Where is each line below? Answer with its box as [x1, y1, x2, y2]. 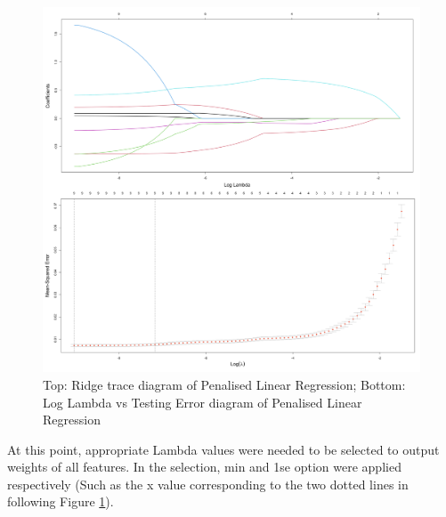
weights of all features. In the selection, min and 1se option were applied [7, 457, 401, 476]
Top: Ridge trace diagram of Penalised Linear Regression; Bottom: [43, 375, 406, 393]
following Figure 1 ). [7, 492, 114, 511]
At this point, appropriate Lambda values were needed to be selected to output [7, 440, 440, 458]
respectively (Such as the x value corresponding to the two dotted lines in [7, 474, 409, 493]
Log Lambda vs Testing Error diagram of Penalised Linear [43, 392, 362, 411]
